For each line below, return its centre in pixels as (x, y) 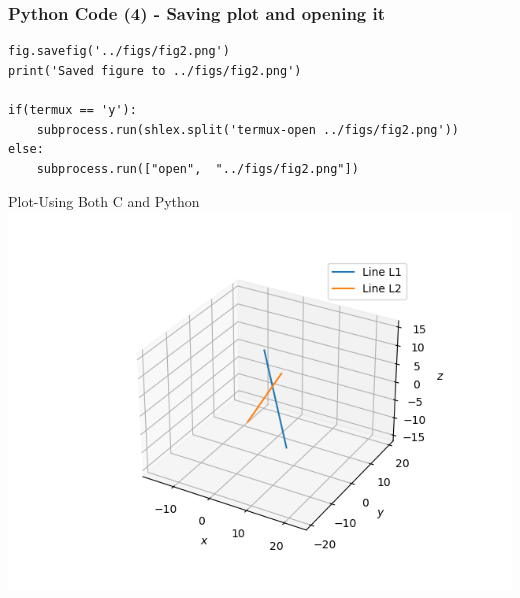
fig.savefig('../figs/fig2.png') (119, 51)
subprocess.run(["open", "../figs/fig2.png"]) (197, 168)
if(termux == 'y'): (72, 110)
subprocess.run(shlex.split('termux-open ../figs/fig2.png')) (248, 129)
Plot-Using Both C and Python (104, 201)
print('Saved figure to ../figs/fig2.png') (155, 70)
